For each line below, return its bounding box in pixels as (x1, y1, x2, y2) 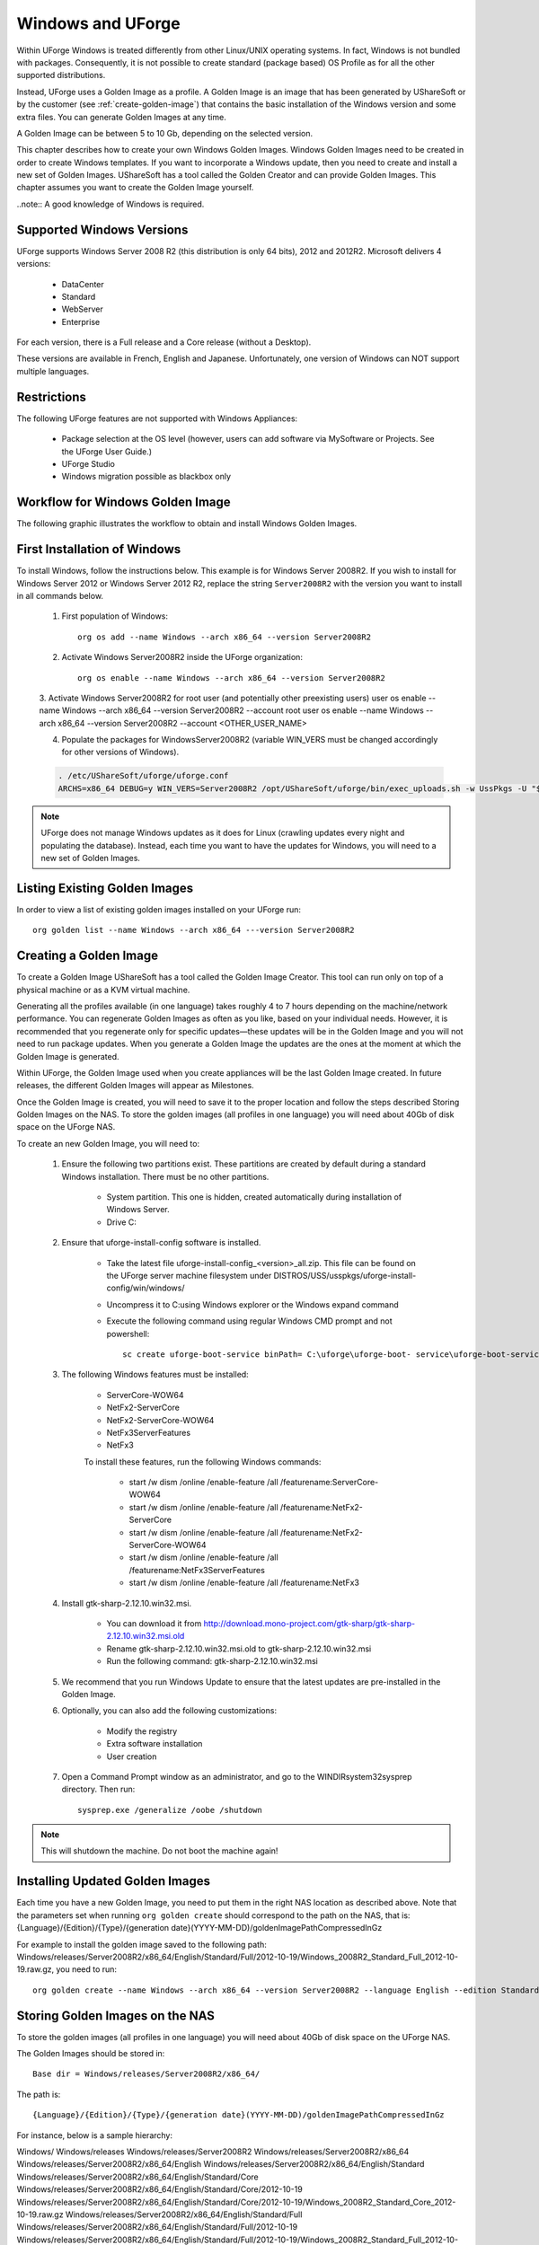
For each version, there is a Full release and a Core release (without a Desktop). (16, 337, 312, 348)
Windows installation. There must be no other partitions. (61, 1171, 269, 1182)
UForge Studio (61, 458, 116, 469)
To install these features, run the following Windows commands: (84, 1456, 322, 1467)
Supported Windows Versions (16, 222, 189, 237)
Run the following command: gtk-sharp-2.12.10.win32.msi (106, 1656, 318, 1667)
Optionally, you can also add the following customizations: (61, 1705, 278, 1716)
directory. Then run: (61, 1783, 136, 1795)
